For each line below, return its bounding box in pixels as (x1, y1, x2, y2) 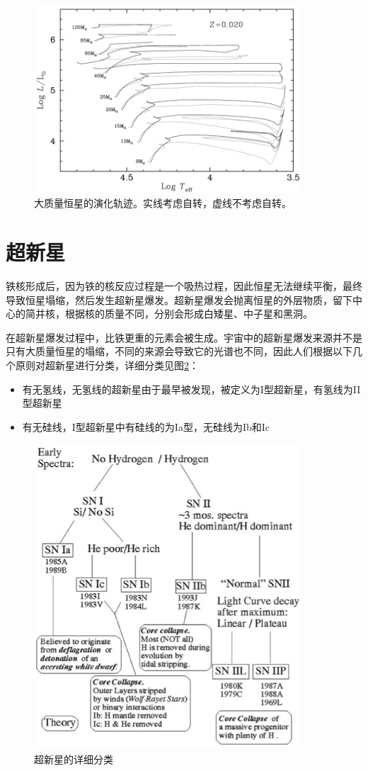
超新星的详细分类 (34, 752, 113, 767)
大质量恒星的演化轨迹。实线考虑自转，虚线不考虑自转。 (34, 196, 292, 210)
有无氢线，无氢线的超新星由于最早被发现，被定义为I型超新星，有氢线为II (22, 381, 361, 396)
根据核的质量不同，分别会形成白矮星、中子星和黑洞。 (64, 306, 313, 321)
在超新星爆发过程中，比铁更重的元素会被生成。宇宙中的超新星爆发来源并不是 (6, 330, 362, 344)
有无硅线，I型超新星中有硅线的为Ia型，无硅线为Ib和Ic (22, 419, 270, 434)
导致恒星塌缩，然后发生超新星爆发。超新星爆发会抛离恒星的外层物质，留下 (6, 292, 352, 307)
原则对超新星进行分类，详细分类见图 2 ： (15, 357, 199, 372)
